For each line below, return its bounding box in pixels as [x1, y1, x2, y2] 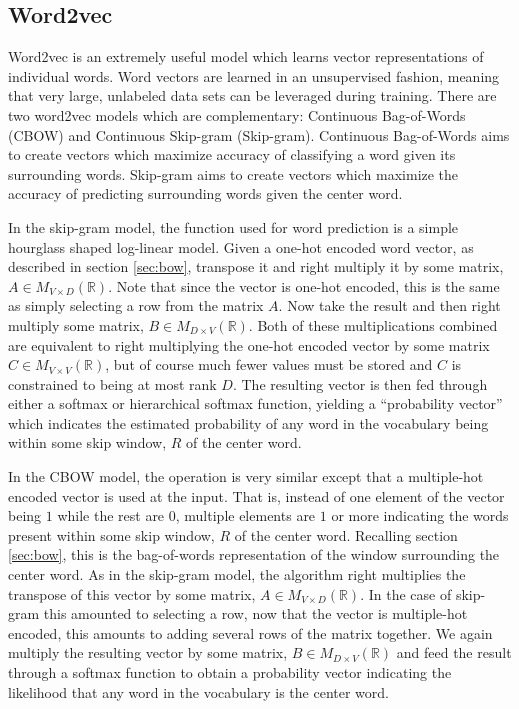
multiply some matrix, [8, 314, 144, 335]
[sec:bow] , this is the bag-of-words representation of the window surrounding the [8, 544, 500, 565]
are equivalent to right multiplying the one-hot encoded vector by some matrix [8, 334, 490, 355]
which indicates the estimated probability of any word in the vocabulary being [8, 412, 489, 433]
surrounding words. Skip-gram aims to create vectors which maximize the [8, 163, 459, 184]
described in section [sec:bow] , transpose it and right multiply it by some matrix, [8, 256, 504, 277]
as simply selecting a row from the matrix [8, 295, 264, 316]
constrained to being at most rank [8, 373, 217, 394]
